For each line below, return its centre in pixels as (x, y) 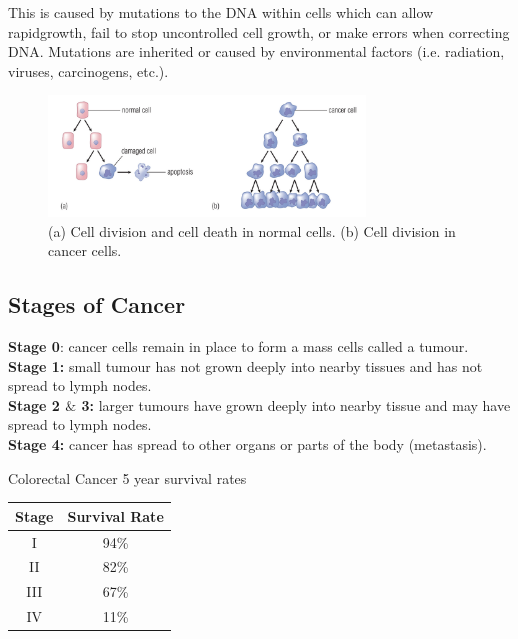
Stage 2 (34, 404)
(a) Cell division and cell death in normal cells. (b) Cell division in (252, 230)
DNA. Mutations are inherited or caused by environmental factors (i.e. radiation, (256, 51)
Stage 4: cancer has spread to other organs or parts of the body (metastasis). (247, 444)
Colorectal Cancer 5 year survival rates (127, 477)
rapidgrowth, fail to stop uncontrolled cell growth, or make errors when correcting (259, 31)
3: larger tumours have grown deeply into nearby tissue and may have (296, 404)
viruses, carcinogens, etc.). (88, 70)
